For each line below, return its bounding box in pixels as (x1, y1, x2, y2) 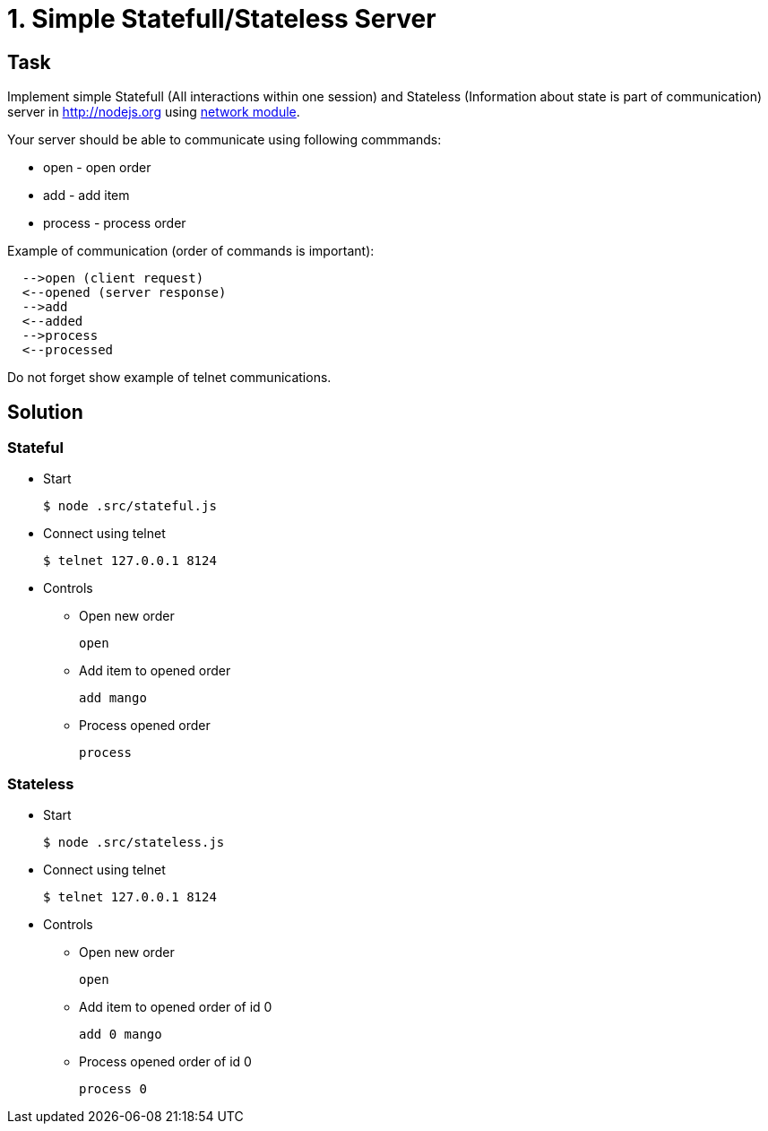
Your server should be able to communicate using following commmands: (7, 132, 442, 148)
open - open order (43, 160, 151, 176)
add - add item (43, 187, 130, 204)
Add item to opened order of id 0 (79, 999, 272, 1015)
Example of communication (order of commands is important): (7, 243, 375, 259)
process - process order (43, 215, 186, 231)
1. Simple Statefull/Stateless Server (7, 4, 436, 34)
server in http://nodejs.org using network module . (7, 104, 300, 120)
